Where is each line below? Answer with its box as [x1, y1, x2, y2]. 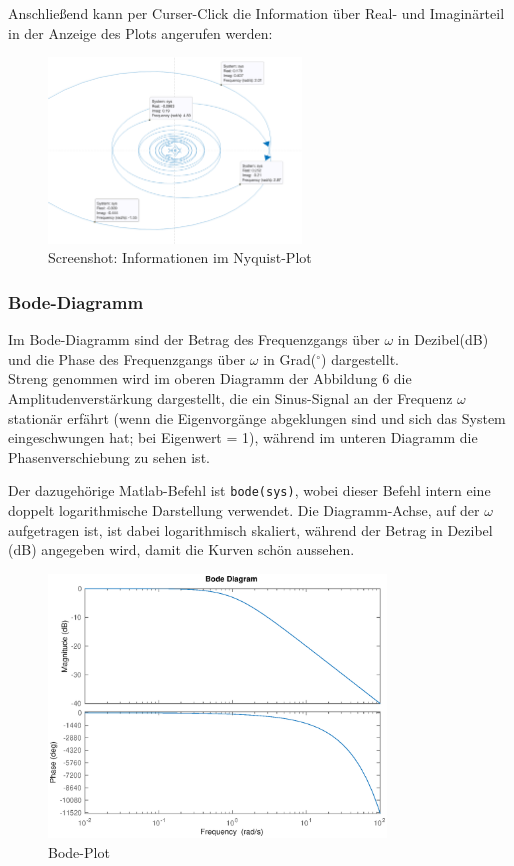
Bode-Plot [48, 841, 110, 862]
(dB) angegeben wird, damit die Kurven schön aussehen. [8, 539, 355, 560]
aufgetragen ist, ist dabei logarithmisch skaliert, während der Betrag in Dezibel [8, 519, 493, 540]
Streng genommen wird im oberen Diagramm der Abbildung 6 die [8, 368, 412, 389]
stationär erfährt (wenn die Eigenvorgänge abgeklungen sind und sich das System [8, 407, 506, 428]
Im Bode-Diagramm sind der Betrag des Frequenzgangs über [8, 329, 380, 350]
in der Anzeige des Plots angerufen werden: [8, 22, 273, 43]
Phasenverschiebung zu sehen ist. [8, 446, 210, 467]
